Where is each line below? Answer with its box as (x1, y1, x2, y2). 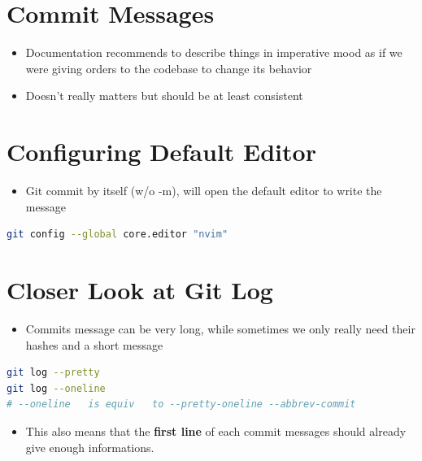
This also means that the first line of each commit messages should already (25, 422, 407, 439)
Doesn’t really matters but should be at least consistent (25, 87, 303, 104)
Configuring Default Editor (7, 135, 316, 168)
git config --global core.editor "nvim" (7, 228, 228, 241)
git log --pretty (7, 367, 100, 379)
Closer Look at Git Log (7, 273, 273, 306)
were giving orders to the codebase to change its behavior (25, 59, 312, 76)
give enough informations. (25, 438, 154, 455)
